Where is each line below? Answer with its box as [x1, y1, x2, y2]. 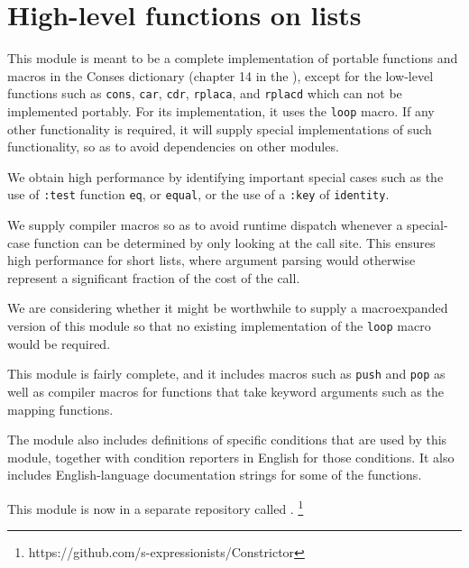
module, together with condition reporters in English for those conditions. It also [7, 447, 455, 466]
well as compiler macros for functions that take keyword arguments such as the [7, 381, 444, 400]
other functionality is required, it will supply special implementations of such [7, 119, 432, 138]
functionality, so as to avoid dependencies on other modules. [7, 137, 339, 156]
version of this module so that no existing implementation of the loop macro [7, 316, 431, 335]
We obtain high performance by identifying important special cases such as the [7, 167, 444, 186]
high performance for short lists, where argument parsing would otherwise [7, 251, 416, 270]
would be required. [7, 334, 111, 353]
